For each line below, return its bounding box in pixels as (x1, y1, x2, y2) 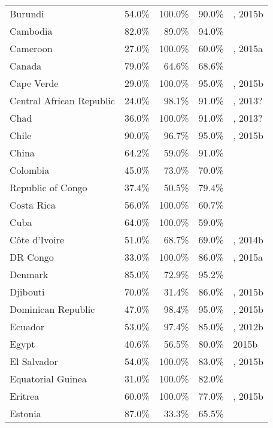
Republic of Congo (10, 180, 87, 194)
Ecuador (10, 320, 45, 333)
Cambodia (10, 24, 53, 38)
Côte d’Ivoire (10, 233, 65, 246)
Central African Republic (10, 94, 115, 107)
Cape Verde (10, 76, 59, 90)
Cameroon (10, 41, 53, 55)
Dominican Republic (10, 302, 95, 316)
